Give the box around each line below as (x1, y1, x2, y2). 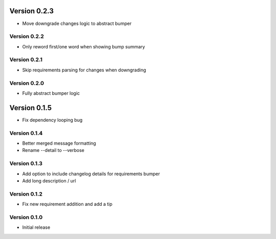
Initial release (22, 224, 51, 230)
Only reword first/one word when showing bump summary (22, 43, 145, 49)
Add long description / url (22, 177, 76, 183)
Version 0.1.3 (9, 160, 43, 167)
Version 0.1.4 (9, 129, 43, 137)
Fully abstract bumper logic (22, 90, 80, 96)
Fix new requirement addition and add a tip (22, 201, 112, 207)
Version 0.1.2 (9, 190, 43, 197)
